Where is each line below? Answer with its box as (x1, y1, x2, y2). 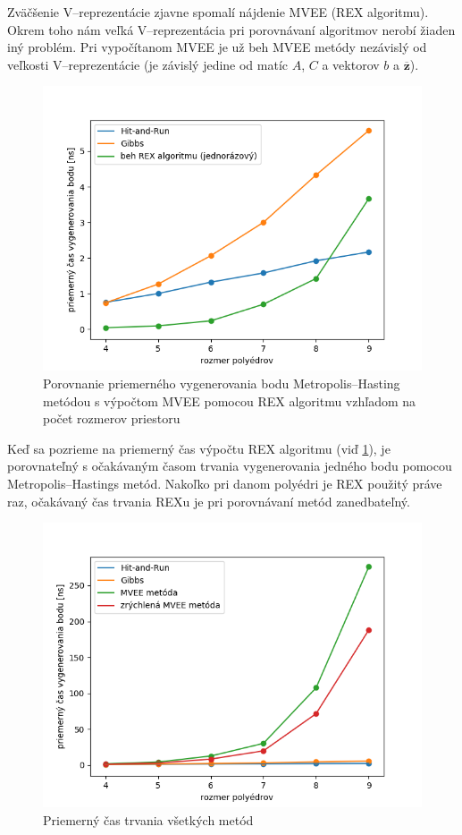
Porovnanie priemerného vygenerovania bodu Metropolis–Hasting (43, 373, 400, 392)
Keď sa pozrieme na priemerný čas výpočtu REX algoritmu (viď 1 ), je (7, 439, 391, 457)
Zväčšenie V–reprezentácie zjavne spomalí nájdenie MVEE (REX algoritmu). (7, 3, 429, 21)
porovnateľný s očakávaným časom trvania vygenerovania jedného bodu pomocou (7, 456, 452, 475)
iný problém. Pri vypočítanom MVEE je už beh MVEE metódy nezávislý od (7, 38, 427, 56)
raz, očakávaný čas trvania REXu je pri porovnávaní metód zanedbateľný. (7, 491, 410, 510)
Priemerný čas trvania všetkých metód (43, 810, 254, 829)
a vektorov (322, 55, 380, 73)
